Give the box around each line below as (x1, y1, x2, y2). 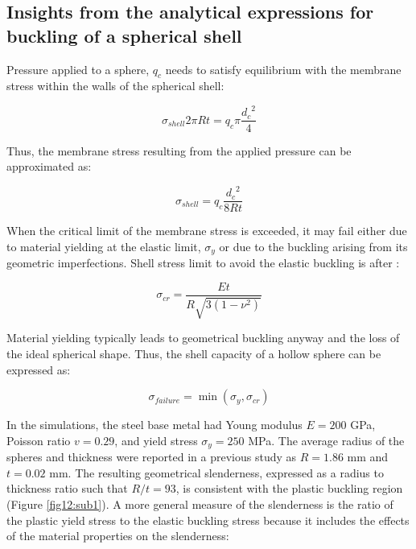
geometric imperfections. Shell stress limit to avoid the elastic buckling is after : (6, 254, 400, 271)
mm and (347, 448, 389, 465)
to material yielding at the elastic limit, (6, 237, 201, 254)
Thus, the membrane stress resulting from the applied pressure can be (6, 142, 352, 159)
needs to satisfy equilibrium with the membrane (165, 60, 402, 77)
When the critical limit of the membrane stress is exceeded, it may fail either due (6, 222, 407, 239)
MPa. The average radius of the (248, 431, 405, 448)
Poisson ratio (6, 431, 71, 448)
